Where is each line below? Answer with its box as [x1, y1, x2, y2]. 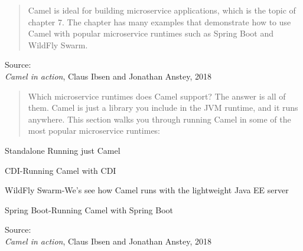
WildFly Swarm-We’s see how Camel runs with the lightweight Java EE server [5, 184, 289, 196]
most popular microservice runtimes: [28, 124, 161, 137]
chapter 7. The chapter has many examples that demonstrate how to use [28, 15, 291, 28]
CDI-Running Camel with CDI [5, 164, 116, 176]
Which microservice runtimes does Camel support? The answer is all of [28, 90, 286, 102]
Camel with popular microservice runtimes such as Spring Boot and [28, 27, 274, 39]
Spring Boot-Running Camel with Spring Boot [5, 203, 173, 216]
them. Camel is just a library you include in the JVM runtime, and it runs [28, 101, 298, 114]
